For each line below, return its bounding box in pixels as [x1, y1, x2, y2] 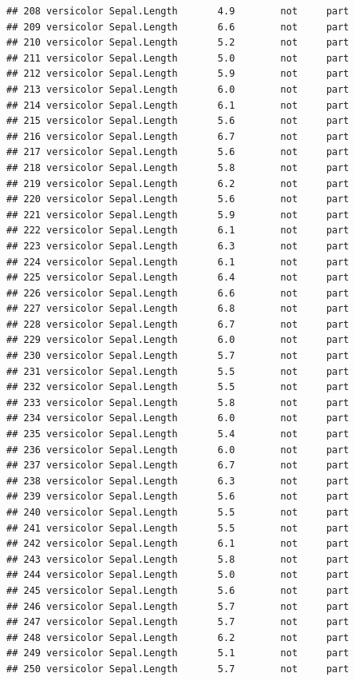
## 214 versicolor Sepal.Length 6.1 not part [6, 99, 349, 111]
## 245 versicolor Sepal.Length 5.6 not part [6, 584, 349, 596]
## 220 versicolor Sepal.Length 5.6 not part [6, 193, 349, 205]
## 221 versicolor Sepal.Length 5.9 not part [6, 209, 349, 221]
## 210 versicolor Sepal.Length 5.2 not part [6, 37, 349, 49]
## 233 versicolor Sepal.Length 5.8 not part [6, 396, 349, 408]
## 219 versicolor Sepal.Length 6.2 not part [6, 177, 349, 189]
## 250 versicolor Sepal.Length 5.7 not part [6, 663, 349, 675]
